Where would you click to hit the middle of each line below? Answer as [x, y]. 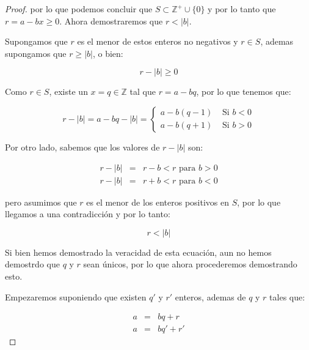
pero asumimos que [41, 202]
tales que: [287, 296]
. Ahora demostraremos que [111, 20]
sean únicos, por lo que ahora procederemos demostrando [190, 264]
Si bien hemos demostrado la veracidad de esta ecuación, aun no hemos [138, 252]
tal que [143, 91]
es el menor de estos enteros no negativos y [158, 41]
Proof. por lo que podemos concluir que [79, 9]
